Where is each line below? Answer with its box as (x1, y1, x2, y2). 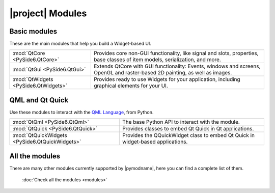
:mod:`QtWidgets (12, 76, 53, 83)
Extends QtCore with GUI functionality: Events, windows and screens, (93, 63, 261, 70)
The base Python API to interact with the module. (122, 119, 240, 126)
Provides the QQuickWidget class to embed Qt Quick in (122, 132, 255, 139)
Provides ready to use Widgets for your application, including (93, 76, 240, 83)
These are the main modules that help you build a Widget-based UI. (9, 41, 151, 47)
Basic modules (9, 27, 58, 36)
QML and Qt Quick (9, 96, 69, 104)
